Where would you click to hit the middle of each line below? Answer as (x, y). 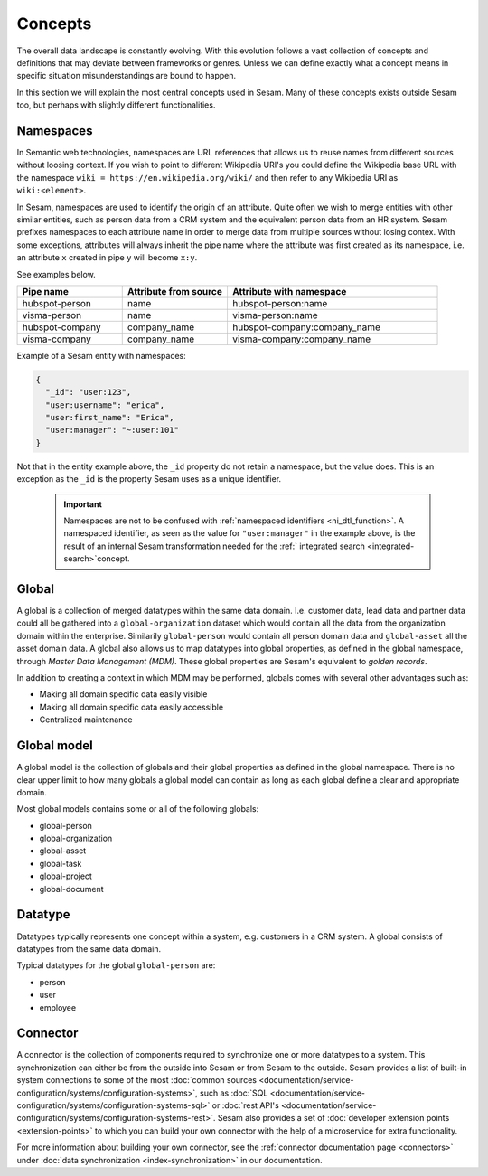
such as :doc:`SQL (234, 1093)
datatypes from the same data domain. (89, 948)
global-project (66, 876)
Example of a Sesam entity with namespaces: (101, 355)
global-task (61, 863)
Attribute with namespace (289, 291)
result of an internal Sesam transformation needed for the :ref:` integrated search (215, 546)
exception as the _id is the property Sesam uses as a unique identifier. (149, 479)
